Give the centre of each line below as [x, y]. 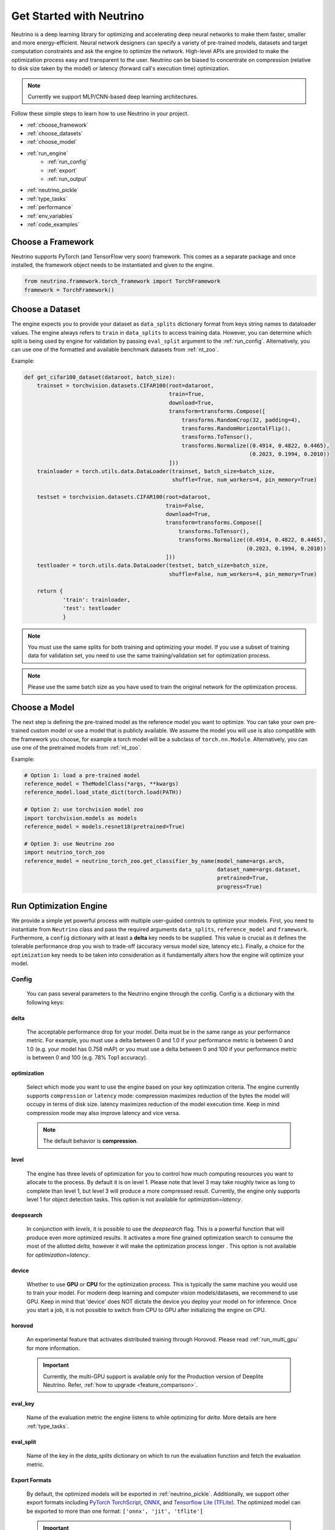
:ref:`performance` [50, 207]
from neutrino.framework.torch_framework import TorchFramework [122, 281]
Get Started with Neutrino [78, 16]
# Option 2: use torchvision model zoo [84, 810]
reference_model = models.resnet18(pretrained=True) [105, 827]
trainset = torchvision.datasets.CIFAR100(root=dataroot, [125, 386]
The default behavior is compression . [91, 1141]
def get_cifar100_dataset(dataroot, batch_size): [100, 377]
